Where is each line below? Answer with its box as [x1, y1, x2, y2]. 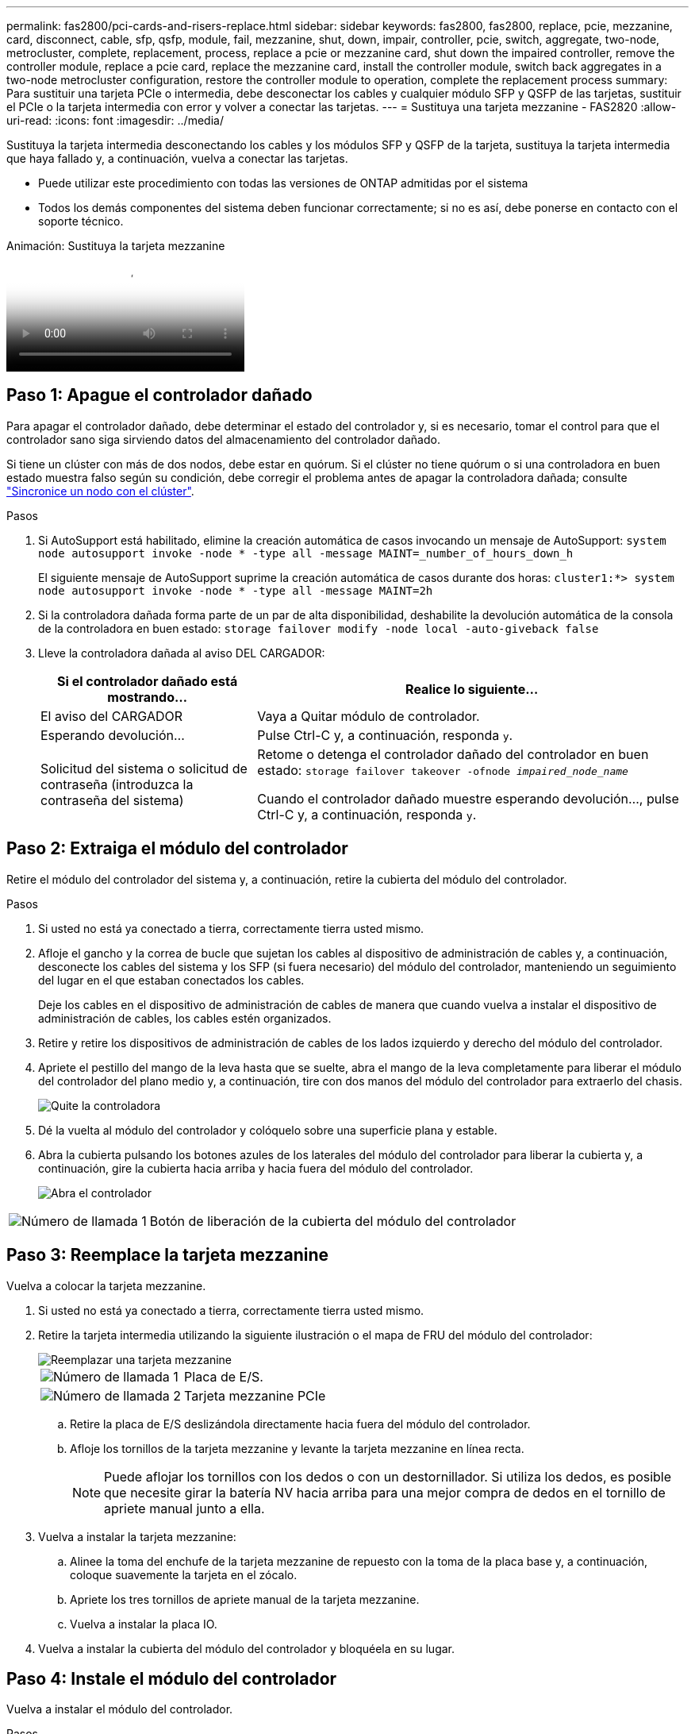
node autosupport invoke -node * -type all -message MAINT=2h [38, 584, 433, 597]
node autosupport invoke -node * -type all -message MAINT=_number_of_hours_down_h [38, 546, 574, 560]
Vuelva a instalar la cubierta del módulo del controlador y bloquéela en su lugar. [38, 1641, 455, 1655]
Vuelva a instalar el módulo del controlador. [6, 1702, 233, 1717]
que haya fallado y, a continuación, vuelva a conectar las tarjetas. [6, 152, 348, 165]
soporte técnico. [38, 214, 124, 228]
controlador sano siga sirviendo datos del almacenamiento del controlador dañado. [6, 432, 440, 446]
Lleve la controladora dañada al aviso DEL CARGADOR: [38, 645, 325, 660]
